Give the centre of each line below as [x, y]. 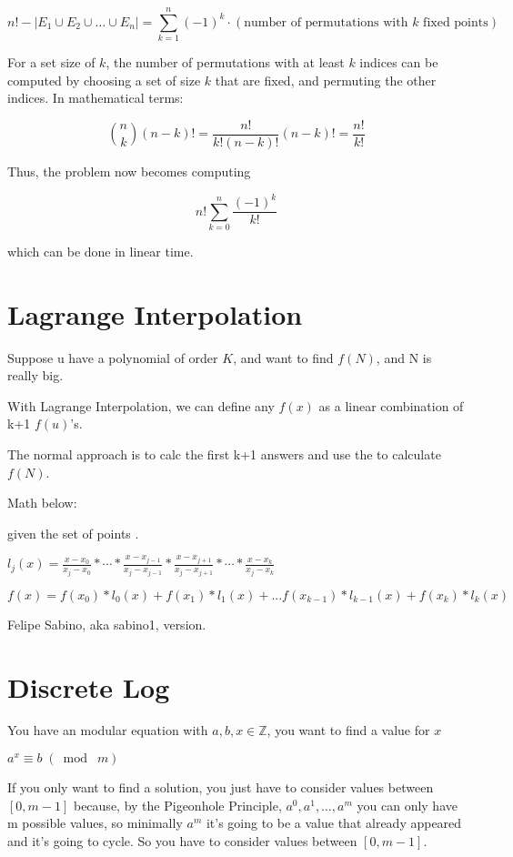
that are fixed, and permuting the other [326, 80]
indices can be [399, 62]
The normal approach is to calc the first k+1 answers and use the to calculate [224, 454]
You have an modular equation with [108, 730]
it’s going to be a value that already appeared [334, 823]
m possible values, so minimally [95, 823]
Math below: [42, 503]
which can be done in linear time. [101, 251]
